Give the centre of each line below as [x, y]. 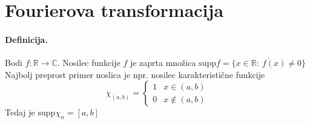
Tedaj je [20, 112]
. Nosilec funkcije [89, 63]
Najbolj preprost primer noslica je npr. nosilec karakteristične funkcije [135, 74]
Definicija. [26, 39]
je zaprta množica [163, 63]
